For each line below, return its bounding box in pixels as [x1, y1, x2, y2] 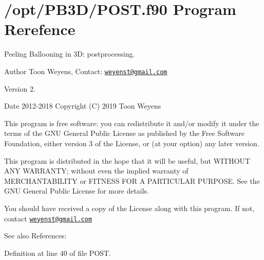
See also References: [4, 230, 67, 241]
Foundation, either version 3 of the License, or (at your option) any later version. [4, 137, 259, 148]
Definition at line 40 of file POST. [4, 247, 111, 258]
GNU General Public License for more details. [4, 185, 149, 196]
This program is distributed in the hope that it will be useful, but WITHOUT [4, 155, 251, 166]
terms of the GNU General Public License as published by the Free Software [4, 128, 244, 138]
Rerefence [4, 19, 76, 40]
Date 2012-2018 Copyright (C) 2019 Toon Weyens [4, 100, 161, 111]
